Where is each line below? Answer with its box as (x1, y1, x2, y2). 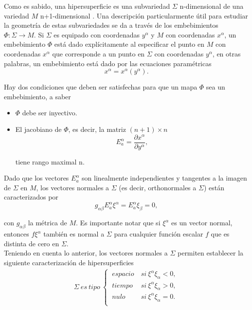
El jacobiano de (15, 124, 62, 134)
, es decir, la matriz (68, 124, 126, 134)
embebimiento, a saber (4, 91, 71, 101)
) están (203, 182, 224, 192)
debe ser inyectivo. (22, 108, 77, 118)
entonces (4, 229, 29, 239)
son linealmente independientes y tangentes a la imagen (82, 173, 247, 183)
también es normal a (43, 229, 105, 239)
